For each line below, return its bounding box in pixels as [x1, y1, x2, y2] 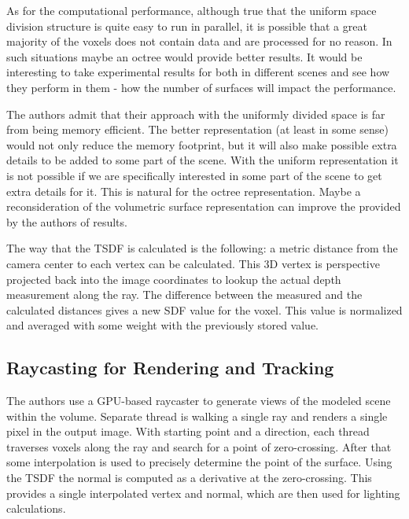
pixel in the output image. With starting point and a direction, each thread [6, 423, 370, 440]
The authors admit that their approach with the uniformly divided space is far [6, 105, 385, 122]
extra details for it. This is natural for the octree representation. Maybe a [6, 182, 361, 199]
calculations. [6, 500, 66, 517]
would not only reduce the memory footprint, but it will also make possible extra [6, 136, 397, 153]
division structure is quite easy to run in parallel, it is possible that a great [6, 17, 367, 34]
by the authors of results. [6, 213, 127, 230]
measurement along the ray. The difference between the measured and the [6, 286, 363, 303]
